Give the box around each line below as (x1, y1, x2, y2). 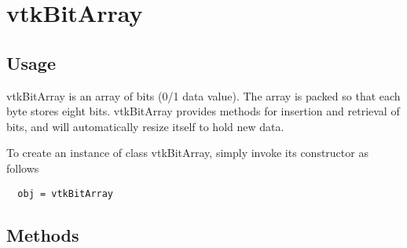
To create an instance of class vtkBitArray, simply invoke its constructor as (6, 144, 368, 161)
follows (6, 159, 39, 176)
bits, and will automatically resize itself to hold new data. (6, 118, 284, 134)
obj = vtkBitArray (17, 188, 114, 199)
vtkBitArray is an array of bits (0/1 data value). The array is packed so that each (6, 87, 401, 104)
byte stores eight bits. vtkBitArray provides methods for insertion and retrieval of (6, 103, 400, 119)
